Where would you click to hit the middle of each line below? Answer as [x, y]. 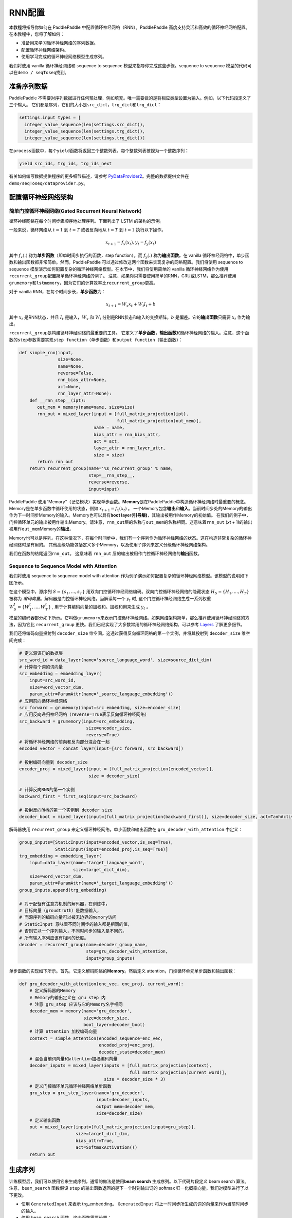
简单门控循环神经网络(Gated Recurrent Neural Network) [75, 211]
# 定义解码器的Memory [53, 991]
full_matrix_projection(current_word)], [178, 1072]
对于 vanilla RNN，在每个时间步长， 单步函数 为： [57, 291]
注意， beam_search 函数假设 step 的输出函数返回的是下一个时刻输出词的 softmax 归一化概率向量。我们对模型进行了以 [129, 1188]
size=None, [71, 360]
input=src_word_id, [53, 680]
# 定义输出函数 [45, 1120]
